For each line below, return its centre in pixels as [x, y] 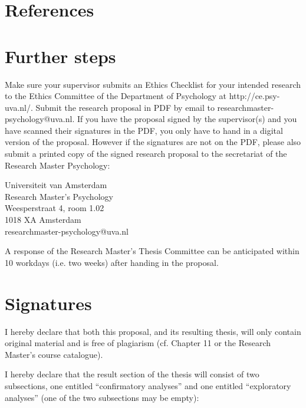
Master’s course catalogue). [54, 354]
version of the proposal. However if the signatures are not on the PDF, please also [153, 142]
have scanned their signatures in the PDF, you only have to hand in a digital [144, 130]
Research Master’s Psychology [59, 196]
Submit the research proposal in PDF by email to [125, 107]
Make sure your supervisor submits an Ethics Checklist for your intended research [153, 84]
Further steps [60, 56]
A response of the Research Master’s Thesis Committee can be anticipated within [152, 251]
